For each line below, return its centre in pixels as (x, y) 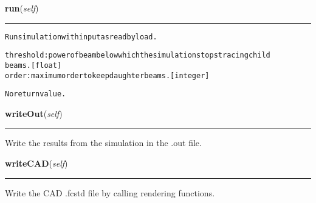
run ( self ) (22, 8)
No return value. (36, 94)
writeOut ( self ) (34, 113)
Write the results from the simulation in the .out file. (103, 143)
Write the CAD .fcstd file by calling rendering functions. (110, 192)
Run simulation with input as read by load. (81, 37)
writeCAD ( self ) (36, 163)
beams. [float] (33, 65)
